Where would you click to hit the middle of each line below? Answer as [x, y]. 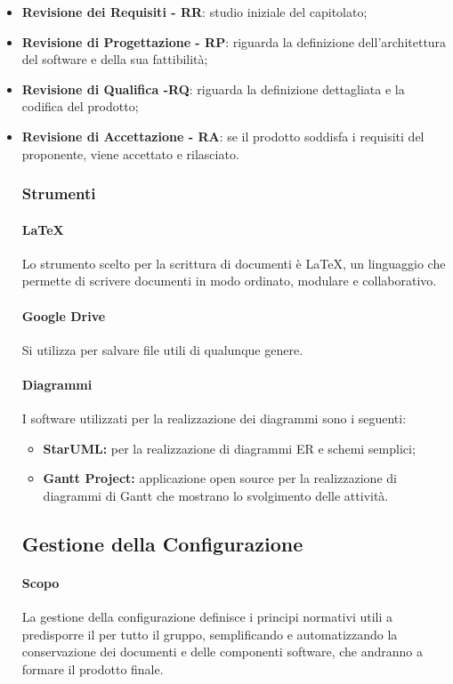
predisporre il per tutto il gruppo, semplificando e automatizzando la [210, 634]
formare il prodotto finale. [93, 668]
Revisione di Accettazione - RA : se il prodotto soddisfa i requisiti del [223, 136]
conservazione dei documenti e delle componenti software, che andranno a [222, 652]
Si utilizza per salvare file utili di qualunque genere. [162, 349]
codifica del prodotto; [80, 106]
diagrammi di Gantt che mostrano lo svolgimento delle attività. [216, 495]
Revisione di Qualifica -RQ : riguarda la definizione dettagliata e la [213, 89]
